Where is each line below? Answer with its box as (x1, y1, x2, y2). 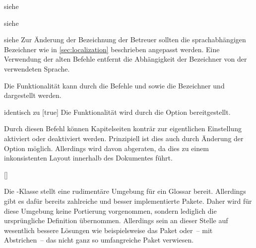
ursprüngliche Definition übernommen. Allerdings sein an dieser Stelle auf (4, 215, 228, 226)
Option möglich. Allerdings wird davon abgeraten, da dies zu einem (4, 143, 209, 153)
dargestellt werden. (4, 90, 62, 100)
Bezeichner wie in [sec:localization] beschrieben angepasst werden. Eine (4, 44, 220, 54)
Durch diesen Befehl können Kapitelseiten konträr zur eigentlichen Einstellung (4, 123, 242, 134)
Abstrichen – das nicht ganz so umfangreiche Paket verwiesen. (4, 235, 194, 245)
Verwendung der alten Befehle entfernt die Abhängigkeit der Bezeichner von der (4, 54, 247, 64)
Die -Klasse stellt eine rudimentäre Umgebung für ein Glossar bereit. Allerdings (4, 186, 246, 196)
